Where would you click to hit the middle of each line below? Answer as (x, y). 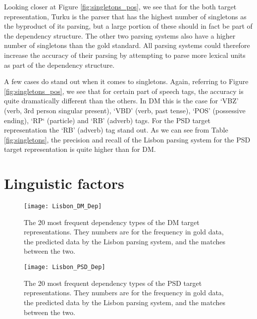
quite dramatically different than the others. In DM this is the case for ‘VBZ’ (121, 101)
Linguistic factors (64, 183)
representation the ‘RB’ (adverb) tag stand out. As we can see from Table (116, 130)
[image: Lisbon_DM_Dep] (63, 206)
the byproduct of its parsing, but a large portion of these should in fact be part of (128, 26)
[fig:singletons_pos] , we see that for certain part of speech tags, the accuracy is (124, 91)
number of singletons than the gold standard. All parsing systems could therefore (127, 45)
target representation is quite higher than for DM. (80, 149)
